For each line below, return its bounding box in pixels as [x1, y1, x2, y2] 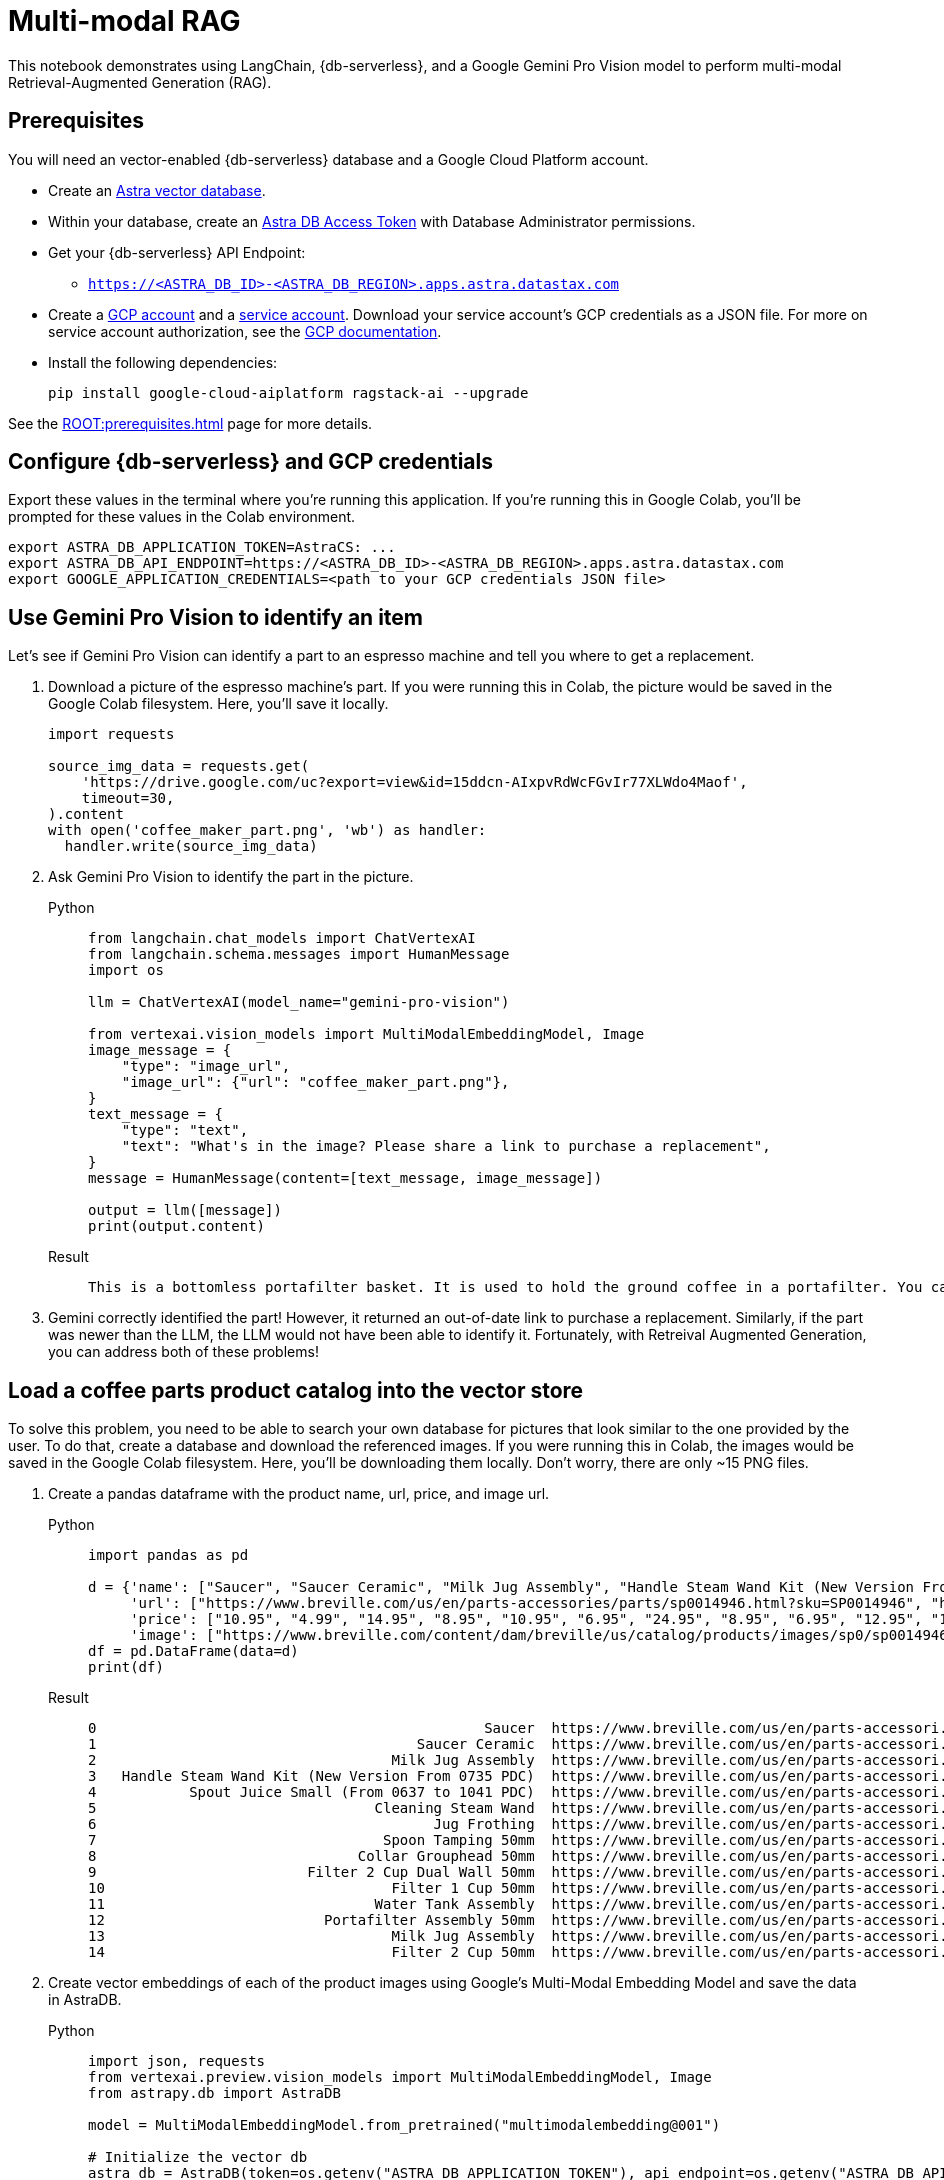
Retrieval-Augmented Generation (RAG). [8, 73, 272, 91]
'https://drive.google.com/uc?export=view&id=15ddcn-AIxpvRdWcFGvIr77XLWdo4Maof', [81, 774, 748, 791]
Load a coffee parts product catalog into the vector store [8, 1377, 584, 1403]
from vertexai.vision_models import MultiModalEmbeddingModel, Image [88, 1026, 645, 1043]
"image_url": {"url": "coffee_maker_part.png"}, [121, 1074, 510, 1091]
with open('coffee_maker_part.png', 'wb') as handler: [48, 822, 487, 839]
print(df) [88, 1659, 164, 1676]
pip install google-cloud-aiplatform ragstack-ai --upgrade [48, 384, 529, 401]
